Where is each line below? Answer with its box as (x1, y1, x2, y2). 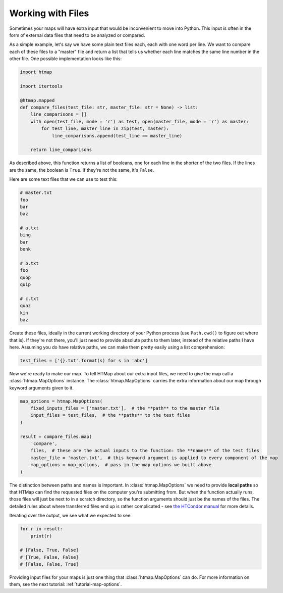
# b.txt (20, 261, 39, 266)
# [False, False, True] (20, 561, 79, 567)
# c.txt (20, 296, 39, 302)
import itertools (20, 83, 63, 89)
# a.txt (20, 225, 39, 231)
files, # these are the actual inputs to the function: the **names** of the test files (30, 448, 260, 454)
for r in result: (20, 526, 63, 532)
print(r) (30, 533, 52, 539)
